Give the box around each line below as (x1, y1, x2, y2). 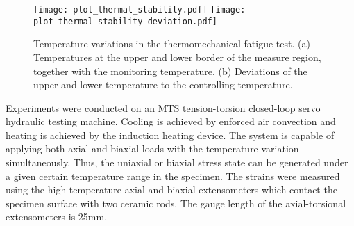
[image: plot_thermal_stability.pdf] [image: (33, 5, 246, 15)
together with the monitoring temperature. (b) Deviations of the (33, 63, 307, 78)
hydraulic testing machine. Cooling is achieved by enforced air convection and (6, 114, 336, 129)
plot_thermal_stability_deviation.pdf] (33, 16, 217, 26)
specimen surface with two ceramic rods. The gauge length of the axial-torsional (6, 195, 346, 210)
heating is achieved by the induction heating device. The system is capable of (6, 127, 335, 142)
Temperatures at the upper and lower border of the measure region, (33, 49, 321, 64)
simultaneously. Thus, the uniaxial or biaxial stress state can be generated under (6, 155, 348, 170)
